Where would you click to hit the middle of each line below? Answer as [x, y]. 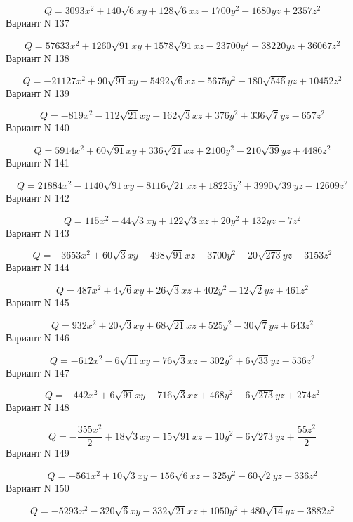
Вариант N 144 [38, 267]
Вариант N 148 [38, 407]
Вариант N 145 [38, 302]
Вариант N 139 [38, 92]
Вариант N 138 [38, 57]
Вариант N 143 [38, 232]
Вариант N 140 [38, 128]
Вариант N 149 [38, 453]
